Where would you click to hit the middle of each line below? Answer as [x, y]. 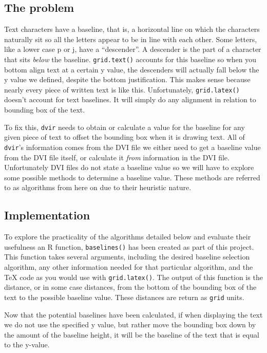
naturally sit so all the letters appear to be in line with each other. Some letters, [131, 39]
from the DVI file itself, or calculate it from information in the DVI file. [117, 157]
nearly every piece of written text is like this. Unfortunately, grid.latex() [122, 89]
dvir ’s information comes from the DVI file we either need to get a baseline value [132, 147]
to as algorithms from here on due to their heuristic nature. [98, 187]
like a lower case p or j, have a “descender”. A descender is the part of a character [133, 49]
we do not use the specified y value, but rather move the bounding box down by [130, 324]
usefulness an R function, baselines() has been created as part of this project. [129, 246]
